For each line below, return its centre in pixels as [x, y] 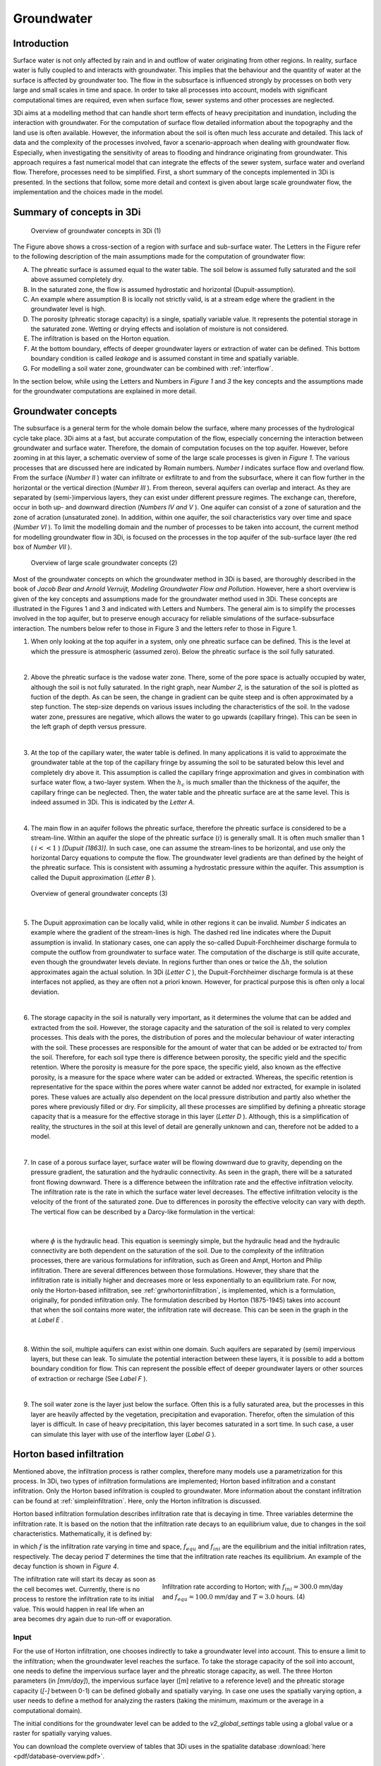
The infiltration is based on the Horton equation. [101, 338]
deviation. [45, 992]
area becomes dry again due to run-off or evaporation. [92, 1619]
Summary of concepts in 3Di [77, 212]
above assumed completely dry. [77, 280]
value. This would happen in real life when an [79, 1609]
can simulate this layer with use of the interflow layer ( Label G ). [123, 1434]
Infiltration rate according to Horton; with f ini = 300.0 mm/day [253, 1588]
